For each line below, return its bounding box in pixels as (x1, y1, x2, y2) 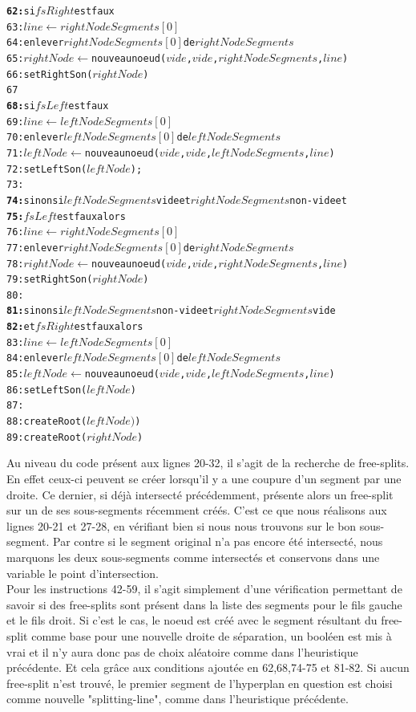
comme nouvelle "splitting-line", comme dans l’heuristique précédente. (6, 690, 349, 707)
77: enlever (6, 242, 64, 254)
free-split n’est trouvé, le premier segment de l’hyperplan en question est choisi (6, 674, 393, 691)
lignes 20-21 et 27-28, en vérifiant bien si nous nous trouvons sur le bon (6, 517, 357, 534)
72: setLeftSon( (6, 163, 87, 175)
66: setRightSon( (6, 68, 93, 80)
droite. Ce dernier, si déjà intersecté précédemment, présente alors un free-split (6, 486, 394, 502)
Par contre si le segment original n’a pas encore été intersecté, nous (53, 533, 383, 550)
